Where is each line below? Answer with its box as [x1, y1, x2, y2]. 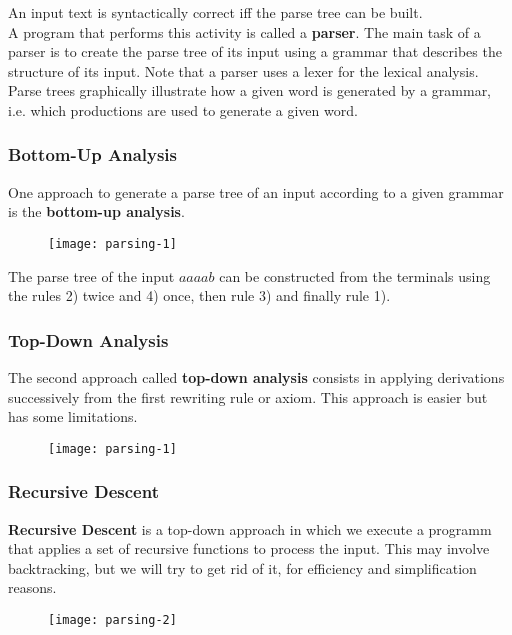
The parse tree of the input [8, 265, 175, 286]
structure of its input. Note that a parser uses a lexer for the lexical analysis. [8, 60, 479, 81]
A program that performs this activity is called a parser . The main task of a [8, 21, 481, 42]
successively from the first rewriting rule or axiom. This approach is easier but [8, 386, 488, 407]
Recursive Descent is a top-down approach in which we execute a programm [8, 518, 492, 539]
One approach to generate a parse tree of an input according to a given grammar [8, 181, 504, 202]
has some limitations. [8, 406, 138, 427]
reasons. [8, 577, 57, 598]
